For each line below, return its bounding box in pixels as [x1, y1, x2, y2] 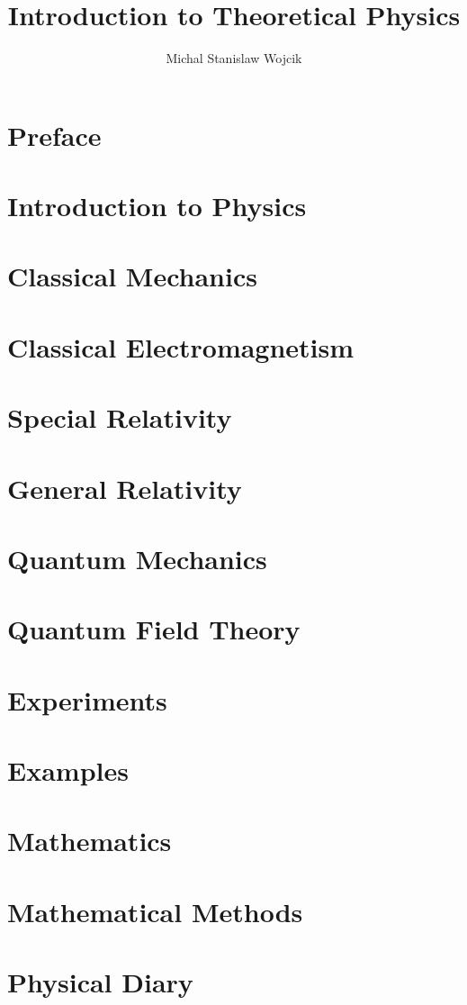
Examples [7, 752, 129, 789]
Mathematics [7, 822, 172, 859]
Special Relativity [7, 399, 232, 436]
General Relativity [7, 469, 242, 506]
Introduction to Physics [7, 187, 307, 224]
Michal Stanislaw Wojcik [166, 49, 302, 68]
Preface [7, 116, 102, 153]
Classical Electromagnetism [7, 328, 355, 365]
